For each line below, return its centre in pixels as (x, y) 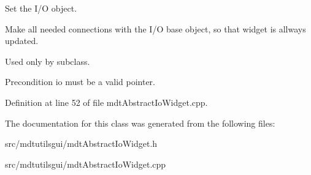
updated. (22, 41)
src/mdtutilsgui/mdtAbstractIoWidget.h (81, 143)
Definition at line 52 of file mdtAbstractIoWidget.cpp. (106, 102)
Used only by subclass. (48, 61)
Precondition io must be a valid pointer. (80, 82)
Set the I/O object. (41, 8)
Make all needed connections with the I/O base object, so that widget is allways (155, 28)
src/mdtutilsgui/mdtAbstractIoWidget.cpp (86, 164)
